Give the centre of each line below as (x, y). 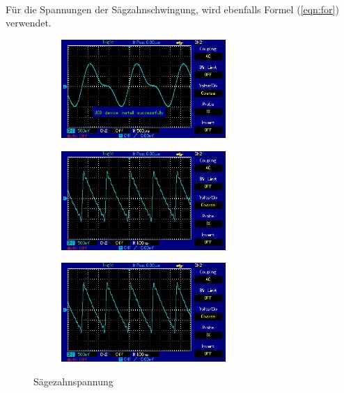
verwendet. (29, 23)
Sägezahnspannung (73, 381)
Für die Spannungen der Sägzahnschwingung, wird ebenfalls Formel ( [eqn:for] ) (172, 9)
